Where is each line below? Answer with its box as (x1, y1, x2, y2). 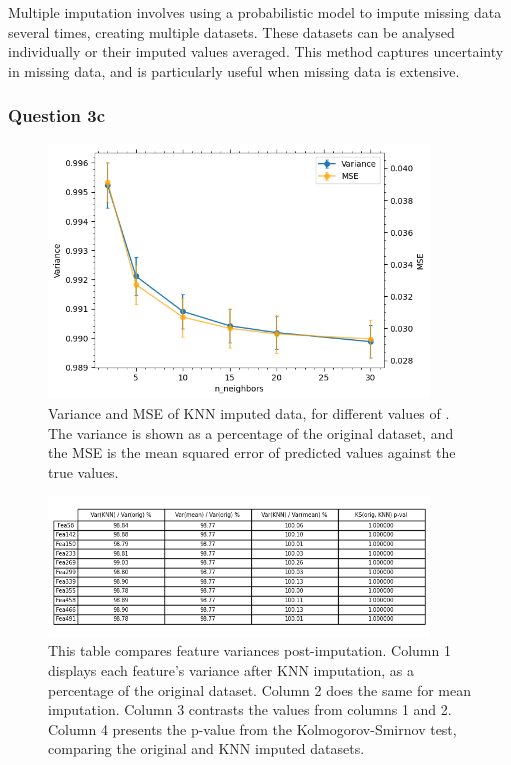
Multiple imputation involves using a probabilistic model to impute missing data (8, 2, 502, 22)
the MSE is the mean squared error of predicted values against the (48, 442, 456, 463)
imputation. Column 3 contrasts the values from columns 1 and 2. (48, 699, 452, 720)
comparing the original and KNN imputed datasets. (48, 738, 365, 759)
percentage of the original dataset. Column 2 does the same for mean (48, 679, 472, 700)
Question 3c (8, 103, 106, 128)
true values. (48, 461, 119, 482)
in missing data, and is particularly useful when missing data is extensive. (8, 60, 460, 81)
